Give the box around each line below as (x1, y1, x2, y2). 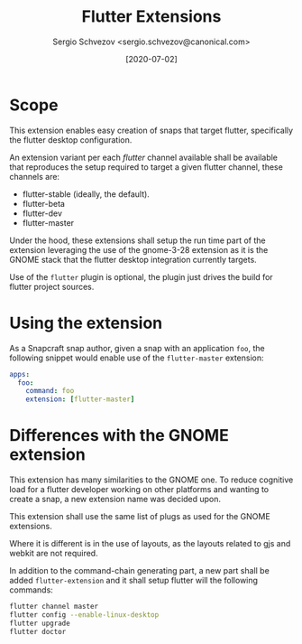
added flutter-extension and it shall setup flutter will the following (9, 575, 259, 586)
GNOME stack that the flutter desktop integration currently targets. (9, 254, 257, 265)
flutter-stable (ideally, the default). (22, 188, 151, 200)
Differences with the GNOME (9, 425, 230, 446)
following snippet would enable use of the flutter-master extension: (9, 352, 264, 363)
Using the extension (9, 313, 163, 333)
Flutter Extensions (81, 6, 222, 27)
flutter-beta (22, 198, 66, 209)
